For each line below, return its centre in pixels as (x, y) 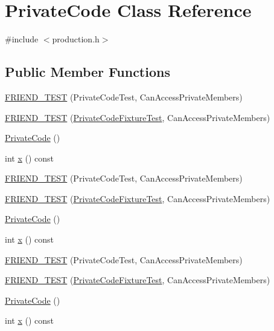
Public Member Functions (88, 72)
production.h (76, 39)
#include (22, 39)
